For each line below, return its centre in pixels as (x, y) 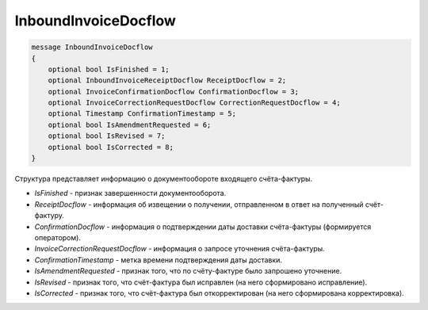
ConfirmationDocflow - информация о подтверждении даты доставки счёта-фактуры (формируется (203, 227)
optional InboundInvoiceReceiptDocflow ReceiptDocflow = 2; (167, 80)
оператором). (57, 237)
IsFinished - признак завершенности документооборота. (130, 193)
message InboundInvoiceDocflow (92, 47)
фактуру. (50, 216)
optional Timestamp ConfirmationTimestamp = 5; (142, 114)
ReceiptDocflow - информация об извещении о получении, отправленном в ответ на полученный (199, 204)
